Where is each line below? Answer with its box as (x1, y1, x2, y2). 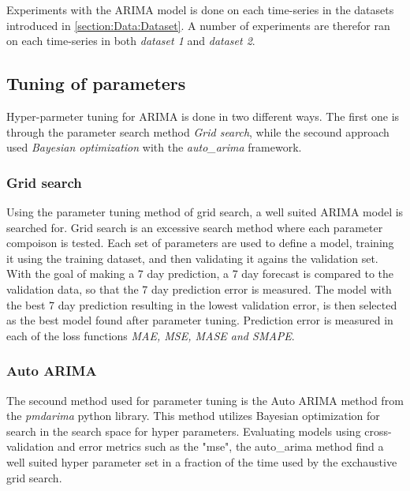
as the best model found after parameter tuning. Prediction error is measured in (6, 312, 393, 328)
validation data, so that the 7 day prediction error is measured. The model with (6, 280, 392, 297)
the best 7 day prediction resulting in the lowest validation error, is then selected (6, 296, 397, 313)
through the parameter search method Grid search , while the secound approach (6, 123, 389, 140)
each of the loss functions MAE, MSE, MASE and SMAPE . (6, 327, 295, 343)
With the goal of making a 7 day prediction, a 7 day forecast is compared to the (6, 265, 394, 282)
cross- (364, 422, 392, 439)
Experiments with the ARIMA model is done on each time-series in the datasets (6, 2, 394, 17)
